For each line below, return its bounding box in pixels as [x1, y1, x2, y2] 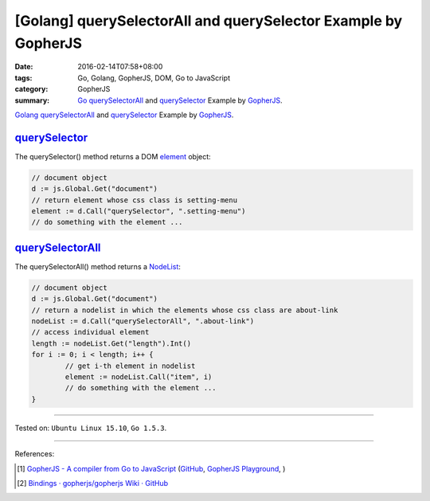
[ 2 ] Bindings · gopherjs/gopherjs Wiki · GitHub [17, 478, 169, 487]
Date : [14, 62, 33, 72]
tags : [14, 72, 33, 83]
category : [14, 84, 49, 94]
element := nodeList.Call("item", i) [64, 372, 213, 382]
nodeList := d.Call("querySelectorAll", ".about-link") [31, 317, 255, 326]
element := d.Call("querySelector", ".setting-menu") [31, 206, 246, 215]
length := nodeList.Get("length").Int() [31, 339, 191, 348]
